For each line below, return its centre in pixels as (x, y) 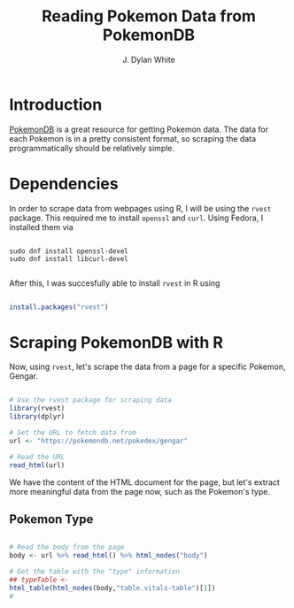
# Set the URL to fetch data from (73, 433)
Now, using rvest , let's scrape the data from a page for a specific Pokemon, (147, 367)
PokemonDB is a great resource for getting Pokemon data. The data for (139, 129)
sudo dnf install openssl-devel (69, 251)
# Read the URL (37, 457)
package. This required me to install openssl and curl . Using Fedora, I (136, 218)
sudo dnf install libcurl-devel (69, 258)
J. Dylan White (149, 59)
